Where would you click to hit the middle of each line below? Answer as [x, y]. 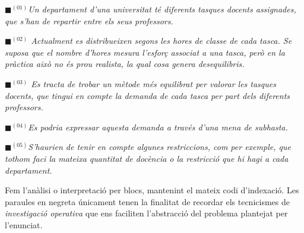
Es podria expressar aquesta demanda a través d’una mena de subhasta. [158, 127]
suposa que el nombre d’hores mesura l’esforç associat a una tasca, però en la [145, 52]
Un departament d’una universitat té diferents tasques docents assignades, [162, 9]
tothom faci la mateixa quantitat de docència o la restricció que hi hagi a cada [147, 158]
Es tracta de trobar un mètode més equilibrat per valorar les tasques [153, 83]
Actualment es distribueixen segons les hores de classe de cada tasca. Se [161, 41]
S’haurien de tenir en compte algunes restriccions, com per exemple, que [159, 147]
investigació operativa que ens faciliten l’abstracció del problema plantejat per [146, 213]
